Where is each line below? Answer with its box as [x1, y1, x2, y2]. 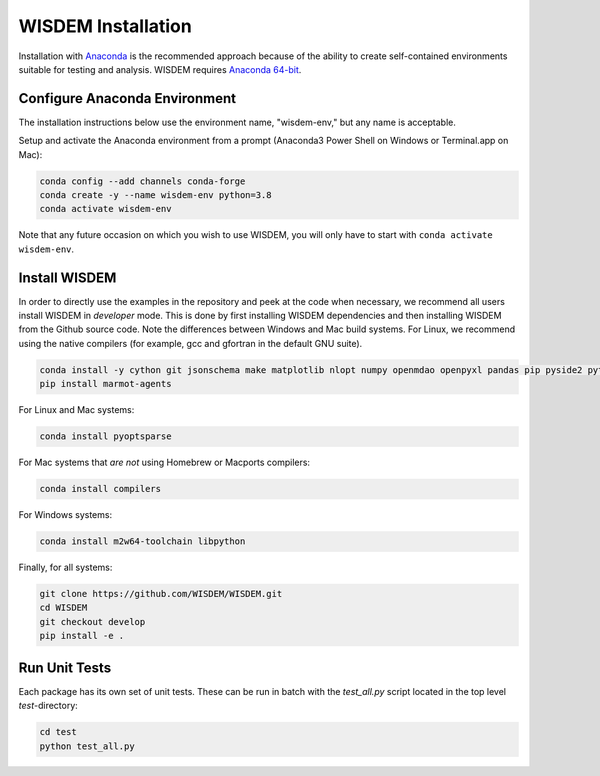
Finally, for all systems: [18, 561, 113, 574]
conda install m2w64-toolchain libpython [39, 536, 246, 547]
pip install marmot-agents [39, 378, 172, 390]
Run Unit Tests [18, 659, 112, 676]
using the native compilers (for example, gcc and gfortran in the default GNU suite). [18, 337, 363, 349]
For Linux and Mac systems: [18, 404, 135, 416]
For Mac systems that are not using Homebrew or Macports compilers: [18, 456, 310, 469]
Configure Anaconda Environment [18, 90, 237, 107]
